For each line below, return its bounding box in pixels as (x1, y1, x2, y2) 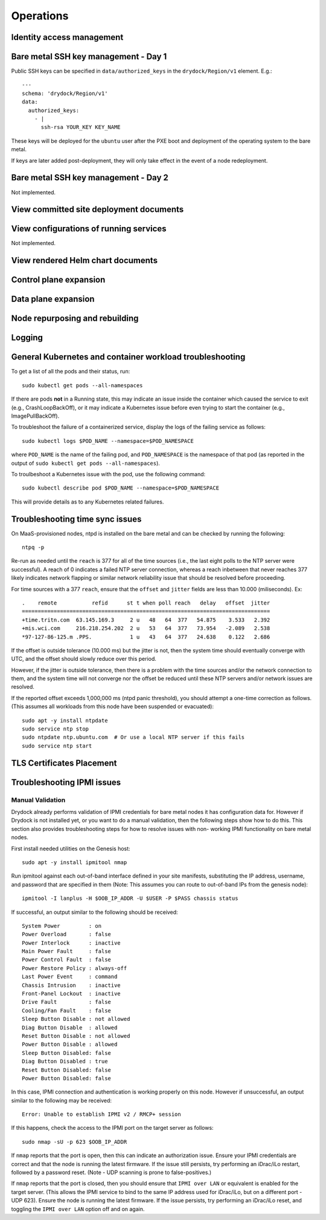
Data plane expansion (11, 294, 95, 304)
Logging (11, 333, 43, 343)
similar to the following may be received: (11, 1097, 112, 1104)
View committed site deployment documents (11, 205, 184, 215)
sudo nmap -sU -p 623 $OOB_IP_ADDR (22, 1138, 127, 1145)
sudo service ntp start (22, 742, 92, 749)
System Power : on (22, 922, 102, 929)
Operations (11, 9, 69, 22)
